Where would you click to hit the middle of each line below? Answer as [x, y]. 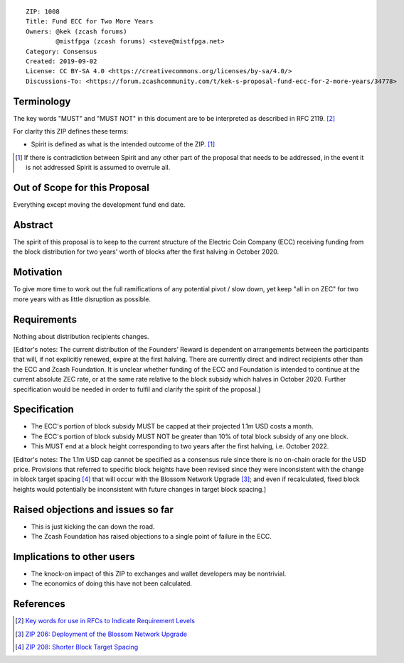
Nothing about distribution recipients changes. [81, 336]
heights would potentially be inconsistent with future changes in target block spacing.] [140, 489]
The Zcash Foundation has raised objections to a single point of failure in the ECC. [151, 537]
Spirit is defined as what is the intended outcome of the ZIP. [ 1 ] [123, 144]
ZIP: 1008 [43, 12]
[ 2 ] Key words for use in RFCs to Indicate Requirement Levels [105, 621]
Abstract [33, 225]
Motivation [38, 273]
